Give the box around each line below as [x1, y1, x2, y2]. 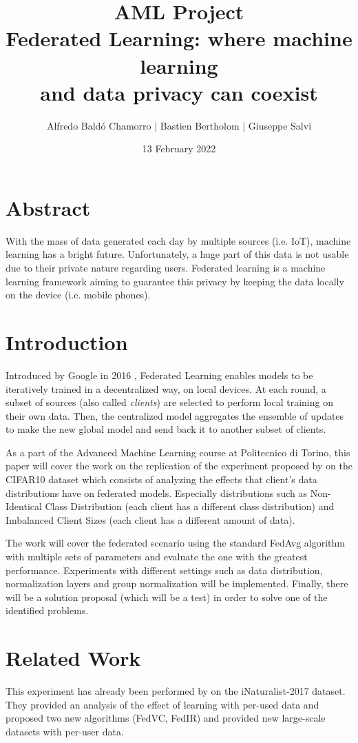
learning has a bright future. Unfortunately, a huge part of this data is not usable [6, 247, 349, 261]
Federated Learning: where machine [6, 24, 352, 52]
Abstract [6, 193, 91, 221]
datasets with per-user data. [6, 724, 124, 738]
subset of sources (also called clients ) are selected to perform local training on [6, 395, 333, 409]
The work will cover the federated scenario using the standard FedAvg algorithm [6, 536, 345, 550]
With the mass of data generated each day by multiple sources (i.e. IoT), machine [6, 233, 351, 247]
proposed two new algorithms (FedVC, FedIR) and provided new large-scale [6, 711, 326, 725]
